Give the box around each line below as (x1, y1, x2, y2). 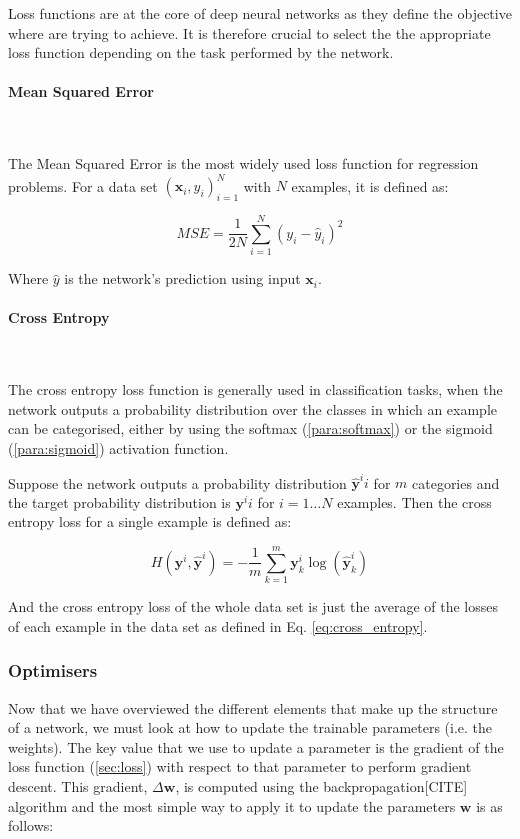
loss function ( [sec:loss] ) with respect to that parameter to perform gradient (8, 756, 472, 777)
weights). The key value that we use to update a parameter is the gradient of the (8, 736, 504, 757)
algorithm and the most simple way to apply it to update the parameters (8, 795, 456, 816)
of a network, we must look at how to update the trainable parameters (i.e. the (8, 717, 493, 738)
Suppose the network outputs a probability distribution (8, 472, 347, 493)
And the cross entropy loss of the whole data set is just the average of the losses (8, 596, 499, 617)
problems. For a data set (8, 175, 158, 196)
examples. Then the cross (337, 491, 492, 512)
